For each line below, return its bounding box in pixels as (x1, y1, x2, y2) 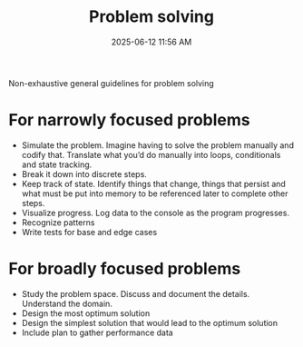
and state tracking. (21, 159, 93, 170)
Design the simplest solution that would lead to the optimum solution (21, 317, 279, 328)
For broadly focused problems (8, 259, 241, 279)
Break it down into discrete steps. (21, 168, 147, 179)
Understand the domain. (21, 298, 112, 309)
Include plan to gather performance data (21, 327, 173, 338)
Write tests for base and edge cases (21, 226, 158, 237)
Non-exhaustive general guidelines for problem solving (8, 77, 214, 88)
